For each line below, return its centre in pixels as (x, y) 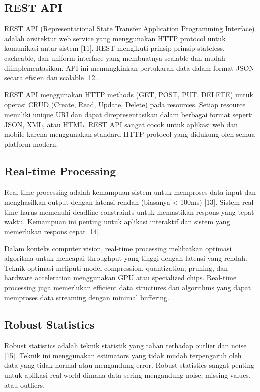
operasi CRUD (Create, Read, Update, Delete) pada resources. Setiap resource (125, 104)
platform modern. (31, 143)
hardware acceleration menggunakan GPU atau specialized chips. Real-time (120, 278)
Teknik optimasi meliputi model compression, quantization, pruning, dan (116, 268)
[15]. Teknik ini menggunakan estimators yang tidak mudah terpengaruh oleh (123, 355)
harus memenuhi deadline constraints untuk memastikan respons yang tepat (137, 211)
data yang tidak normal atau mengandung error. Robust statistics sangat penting (129, 365)
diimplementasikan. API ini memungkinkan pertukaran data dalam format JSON (129, 68)
